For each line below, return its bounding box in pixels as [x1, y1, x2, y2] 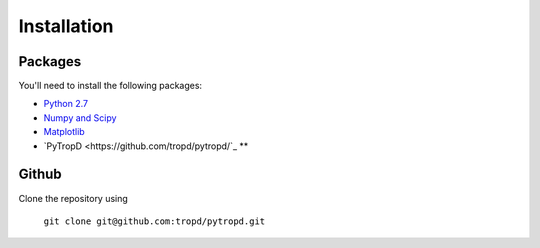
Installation [18, 15, 114, 37]
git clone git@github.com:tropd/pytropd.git [43, 215, 266, 227]
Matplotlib [43, 126, 85, 138]
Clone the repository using [18, 192, 129, 204]
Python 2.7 [43, 98, 89, 110]
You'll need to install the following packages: [18, 80, 203, 92]
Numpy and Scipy [43, 111, 117, 124]
